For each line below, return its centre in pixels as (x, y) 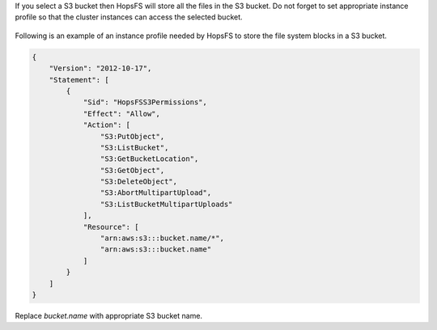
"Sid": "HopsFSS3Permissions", (145, 102)
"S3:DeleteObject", (139, 182)
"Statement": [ (79, 80)
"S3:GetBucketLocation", (149, 159)
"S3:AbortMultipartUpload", (156, 193)
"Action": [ (107, 125)
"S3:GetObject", (132, 170)
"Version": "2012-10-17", (100, 68)
